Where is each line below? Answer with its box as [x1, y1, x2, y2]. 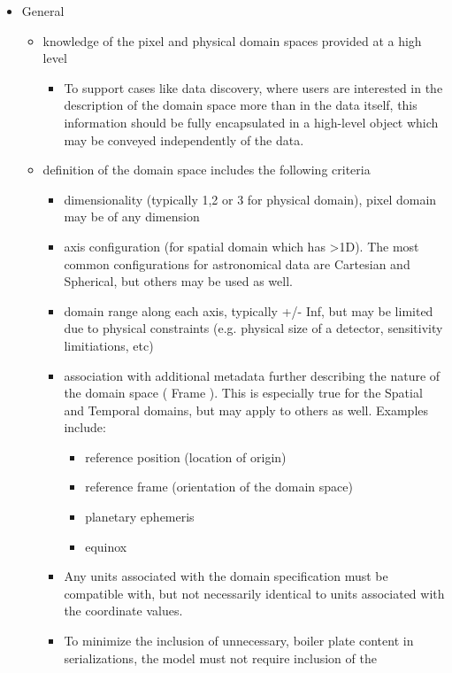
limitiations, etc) [64, 336, 154, 354]
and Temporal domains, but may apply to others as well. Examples [64, 400, 429, 419]
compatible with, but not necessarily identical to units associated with [64, 584, 445, 602]
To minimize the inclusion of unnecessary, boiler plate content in [64, 631, 414, 650]
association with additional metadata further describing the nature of [64, 366, 441, 384]
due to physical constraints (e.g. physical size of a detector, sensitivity [64, 319, 443, 337]
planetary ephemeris [85, 507, 195, 526]
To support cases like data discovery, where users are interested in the [64, 78, 443, 97]
